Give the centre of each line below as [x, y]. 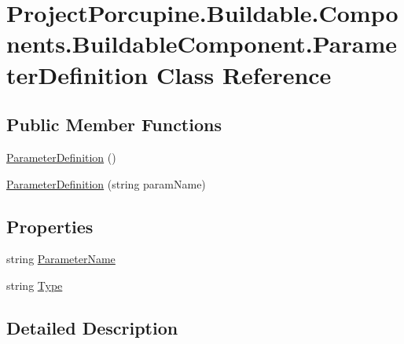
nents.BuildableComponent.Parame [202, 44]
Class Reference [244, 74]
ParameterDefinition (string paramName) [106, 183]
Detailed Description [92, 327]
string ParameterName [61, 259]
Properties [50, 226]
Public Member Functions [114, 124]
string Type [35, 285]
